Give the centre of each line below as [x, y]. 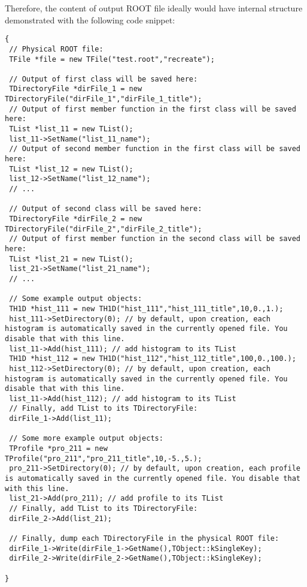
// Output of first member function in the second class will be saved [155, 239]
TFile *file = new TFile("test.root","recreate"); [112, 59]
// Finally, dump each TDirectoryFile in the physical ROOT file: [144, 538]
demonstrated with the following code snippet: [90, 19]
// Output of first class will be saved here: [104, 79]
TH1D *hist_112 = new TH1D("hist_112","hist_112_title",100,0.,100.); [153, 359]
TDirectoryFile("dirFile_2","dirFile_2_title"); [104, 229]
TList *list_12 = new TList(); [71, 169]
